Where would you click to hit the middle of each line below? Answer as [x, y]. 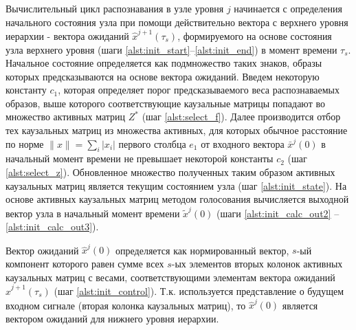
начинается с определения [288, 8]
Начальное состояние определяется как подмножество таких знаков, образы [164, 63]
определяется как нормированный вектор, [202, 250]
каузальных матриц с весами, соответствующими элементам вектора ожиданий [170, 277]
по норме [25, 143]
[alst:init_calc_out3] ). [52, 227]
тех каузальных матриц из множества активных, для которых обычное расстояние [177, 130]
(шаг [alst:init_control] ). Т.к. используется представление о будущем [199, 290]
